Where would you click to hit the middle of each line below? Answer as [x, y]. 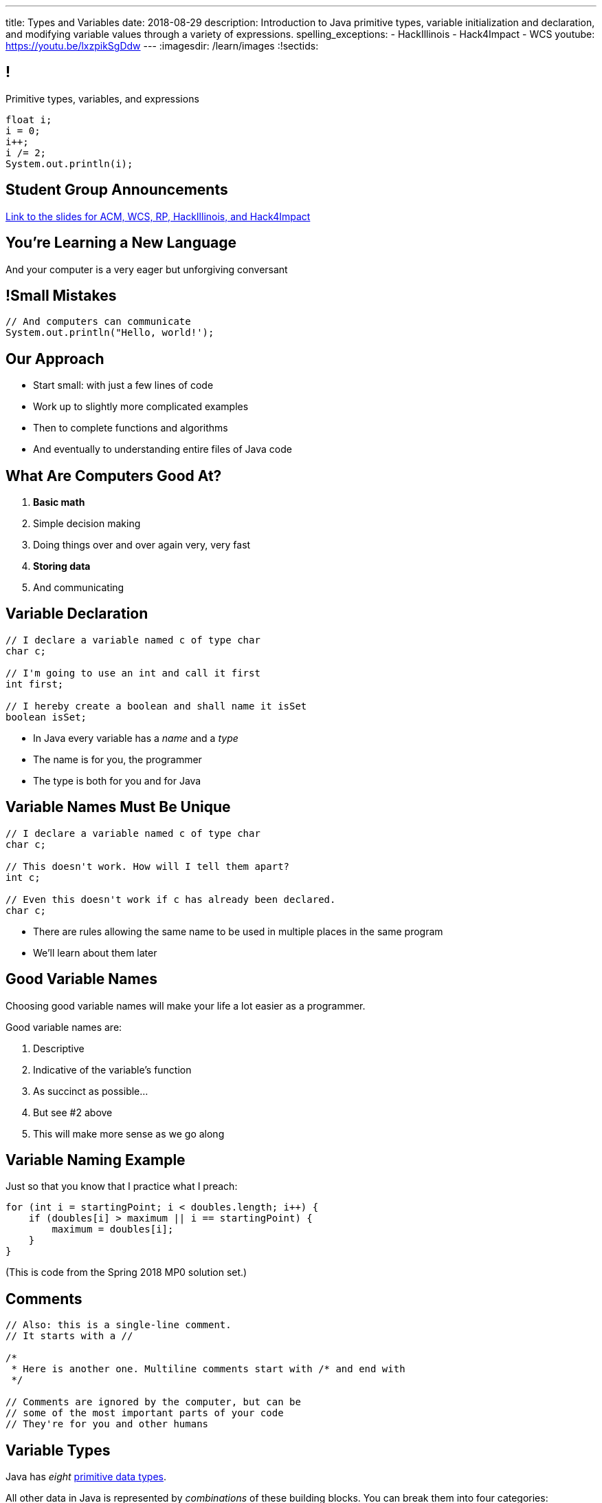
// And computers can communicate [98, 322]
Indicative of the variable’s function [112, 1069]
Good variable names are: [64, 1027]
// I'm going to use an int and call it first [133, 673]
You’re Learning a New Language [121, 243]
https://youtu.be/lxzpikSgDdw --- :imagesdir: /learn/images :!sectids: [162, 46]
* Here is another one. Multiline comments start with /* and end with [208, 1369]
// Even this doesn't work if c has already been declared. [171, 899]
